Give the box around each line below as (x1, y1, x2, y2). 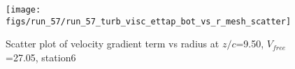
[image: (6, 5, 41, 15)
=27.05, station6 (6, 49, 76, 64)
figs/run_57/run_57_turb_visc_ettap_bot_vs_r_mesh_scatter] (6, 16, 292, 26)
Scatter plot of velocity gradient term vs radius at (6, 36, 220, 51)
